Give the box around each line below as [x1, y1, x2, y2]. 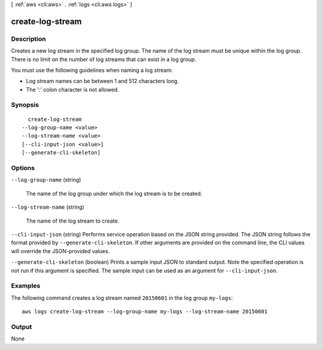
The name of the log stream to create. [26, 217, 120, 224]
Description [11, 35, 46, 43]
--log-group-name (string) [11, 176, 81, 184]
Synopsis [11, 101, 39, 109]
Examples [11, 282, 41, 290]
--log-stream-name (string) [11, 203, 85, 211]
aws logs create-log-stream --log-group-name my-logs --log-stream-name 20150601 [22, 308, 268, 315]
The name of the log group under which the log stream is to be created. [26, 190, 203, 197]
